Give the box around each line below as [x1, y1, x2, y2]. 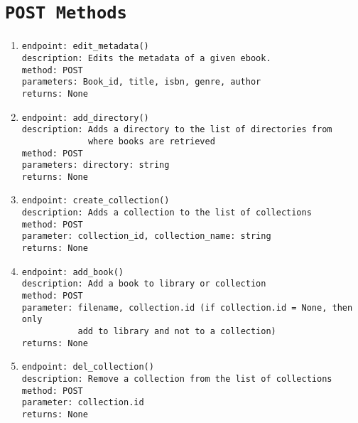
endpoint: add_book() [21, 267, 124, 277]
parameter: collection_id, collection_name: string [21, 231, 271, 242]
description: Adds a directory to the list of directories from [21, 124, 332, 135]
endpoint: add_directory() [21, 112, 149, 123]
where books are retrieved [87, 136, 215, 146]
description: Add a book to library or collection [21, 279, 266, 289]
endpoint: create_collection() [21, 196, 170, 206]
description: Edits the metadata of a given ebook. [21, 53, 271, 63]
